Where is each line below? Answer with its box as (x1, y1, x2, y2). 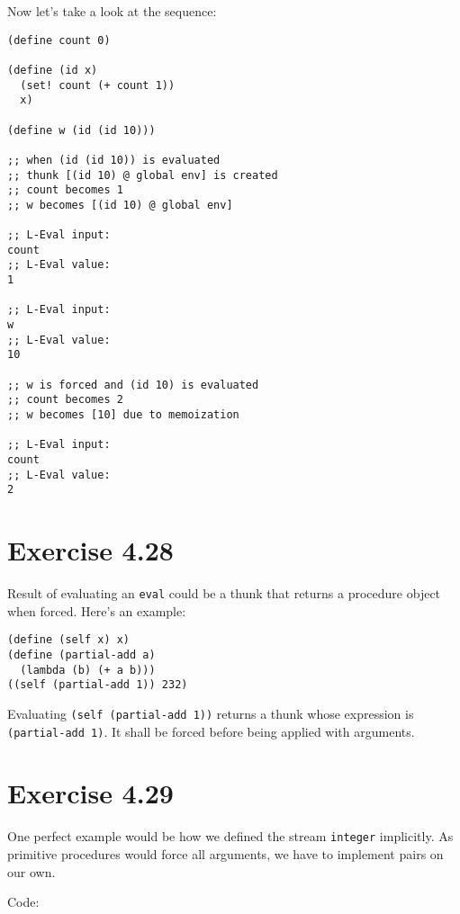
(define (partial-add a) (7, 648, 156, 661)
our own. (7, 862, 56, 881)
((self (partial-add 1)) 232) (7, 678, 188, 692)
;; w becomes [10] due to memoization (7, 408, 239, 421)
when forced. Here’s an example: (7, 601, 186, 620)
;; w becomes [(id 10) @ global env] (7, 198, 233, 211)
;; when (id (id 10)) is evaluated (7, 153, 221, 166)
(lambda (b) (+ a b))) (20, 663, 156, 677)
